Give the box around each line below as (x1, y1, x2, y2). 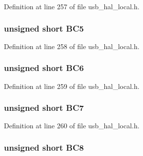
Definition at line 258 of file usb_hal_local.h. (4, 41, 140, 51)
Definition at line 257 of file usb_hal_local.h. (4, 1, 140, 11)
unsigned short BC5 (4, 22, 84, 34)
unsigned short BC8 (4, 141, 84, 153)
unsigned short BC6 (4, 62, 84, 74)
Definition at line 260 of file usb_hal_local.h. (4, 121, 140, 131)
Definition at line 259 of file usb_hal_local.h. (4, 81, 140, 91)
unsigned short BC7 (4, 102, 84, 114)
